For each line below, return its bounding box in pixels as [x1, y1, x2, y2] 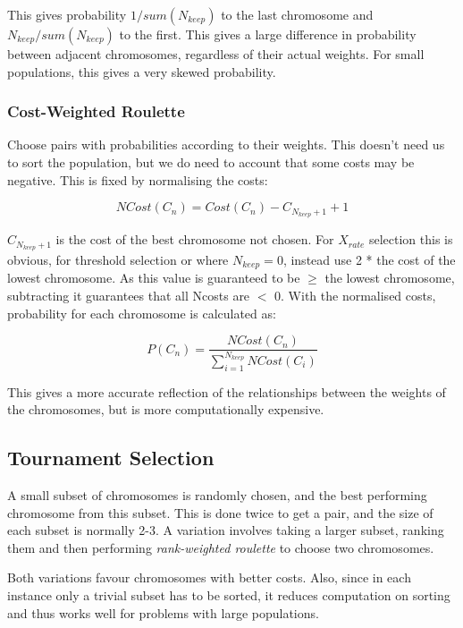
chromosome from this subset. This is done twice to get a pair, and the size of [7, 503, 434, 522]
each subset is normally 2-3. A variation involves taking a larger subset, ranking [7, 521, 444, 539]
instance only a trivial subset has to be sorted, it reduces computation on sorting [7, 586, 450, 605]
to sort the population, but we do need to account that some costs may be [7, 153, 415, 171]
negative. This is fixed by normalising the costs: [7, 170, 268, 189]
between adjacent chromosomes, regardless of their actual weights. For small [7, 45, 425, 63]
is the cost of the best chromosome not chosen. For [55, 230, 334, 249]
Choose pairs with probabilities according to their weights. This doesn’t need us [7, 135, 445, 154]
